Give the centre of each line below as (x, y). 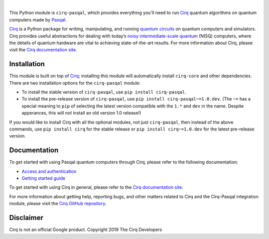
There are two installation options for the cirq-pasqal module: (75, 83)
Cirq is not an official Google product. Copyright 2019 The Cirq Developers (86, 230)
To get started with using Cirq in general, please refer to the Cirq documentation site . (96, 187)
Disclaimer (26, 218)
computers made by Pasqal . (38, 19)
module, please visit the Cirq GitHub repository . (58, 204)
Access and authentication (49, 171)
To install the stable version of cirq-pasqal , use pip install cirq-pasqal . (104, 92)
